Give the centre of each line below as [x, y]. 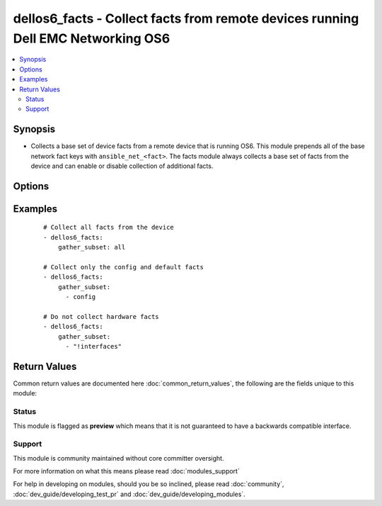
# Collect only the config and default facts [124, 267]
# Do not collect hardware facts [101, 316]
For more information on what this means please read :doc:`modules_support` [126, 471]
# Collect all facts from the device [109, 227]
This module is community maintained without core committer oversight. [118, 458]
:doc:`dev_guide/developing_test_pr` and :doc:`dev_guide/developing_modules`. [129, 494]
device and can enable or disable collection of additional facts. [122, 166]
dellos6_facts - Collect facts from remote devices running [186, 18]
